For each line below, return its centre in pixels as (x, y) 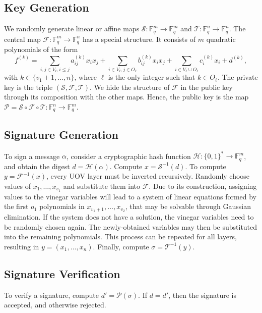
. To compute (206, 166)
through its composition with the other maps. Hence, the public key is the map (126, 97)
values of (17, 186)
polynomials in (62, 206)
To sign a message (32, 156)
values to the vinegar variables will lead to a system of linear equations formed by (130, 196)
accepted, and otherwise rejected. (55, 305)
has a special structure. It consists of (139, 39)
